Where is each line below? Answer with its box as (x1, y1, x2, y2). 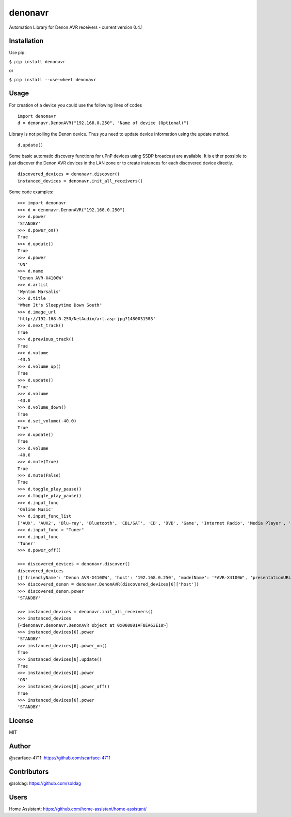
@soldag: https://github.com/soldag (9, 781, 81, 786)
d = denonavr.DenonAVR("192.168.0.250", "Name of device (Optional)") (17, 120, 189, 126)
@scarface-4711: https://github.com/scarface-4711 (9, 755, 111, 761)
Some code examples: (9, 189, 53, 195)
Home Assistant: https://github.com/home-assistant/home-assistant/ (9, 806, 147, 812)
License (9, 717, 33, 725)
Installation (9, 37, 44, 45)
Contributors (9, 767, 49, 776)
